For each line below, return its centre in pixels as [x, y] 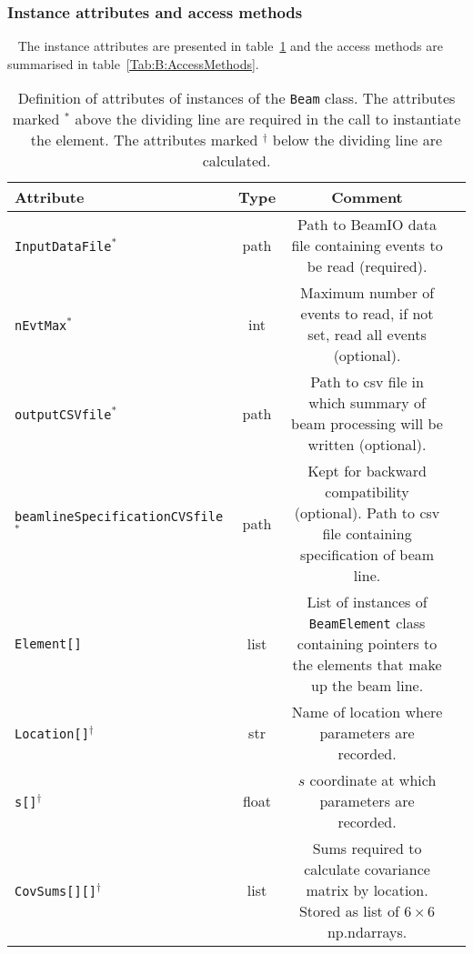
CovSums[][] [56, 891]
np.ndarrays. [367, 932]
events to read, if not [367, 314]
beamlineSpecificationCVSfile [119, 517]
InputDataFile [63, 246]
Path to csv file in [367, 382]
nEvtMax [41, 325]
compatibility [367, 492]
